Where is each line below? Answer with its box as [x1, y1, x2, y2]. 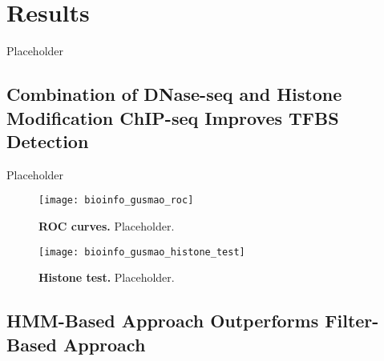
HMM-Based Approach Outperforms [6, 308, 319, 333]
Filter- [325, 308, 379, 333]
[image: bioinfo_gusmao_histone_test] [38, 246, 245, 258]
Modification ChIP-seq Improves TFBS [6, 105, 339, 130]
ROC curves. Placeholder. [38, 217, 175, 234]
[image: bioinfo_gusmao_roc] [38, 195, 194, 207]
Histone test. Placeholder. [38, 269, 175, 286]
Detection [6, 128, 89, 153]
